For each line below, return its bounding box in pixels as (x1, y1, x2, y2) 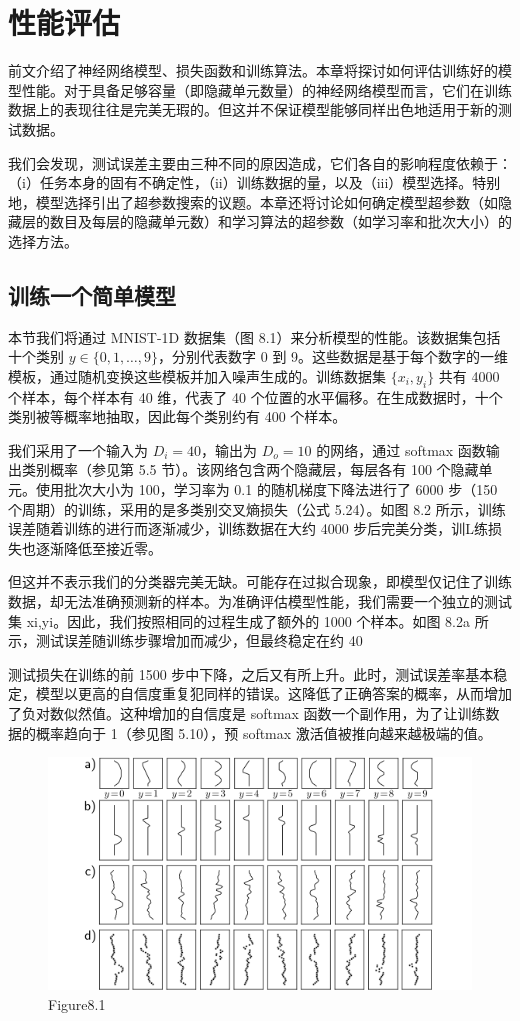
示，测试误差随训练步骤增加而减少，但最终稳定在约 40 (8, 630, 363, 651)
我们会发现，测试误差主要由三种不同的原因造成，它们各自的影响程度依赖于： (8, 152, 512, 173)
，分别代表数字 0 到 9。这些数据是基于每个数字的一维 (158, 346, 509, 367)
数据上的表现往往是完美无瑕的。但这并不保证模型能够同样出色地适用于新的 (8, 99, 498, 120)
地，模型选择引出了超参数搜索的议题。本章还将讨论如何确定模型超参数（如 (8, 191, 498, 212)
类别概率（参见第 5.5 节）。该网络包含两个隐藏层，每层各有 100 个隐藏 (21, 459, 479, 480)
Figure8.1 (48, 994, 106, 1015)
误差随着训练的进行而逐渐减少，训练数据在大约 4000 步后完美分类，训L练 (8, 518, 489, 539)
